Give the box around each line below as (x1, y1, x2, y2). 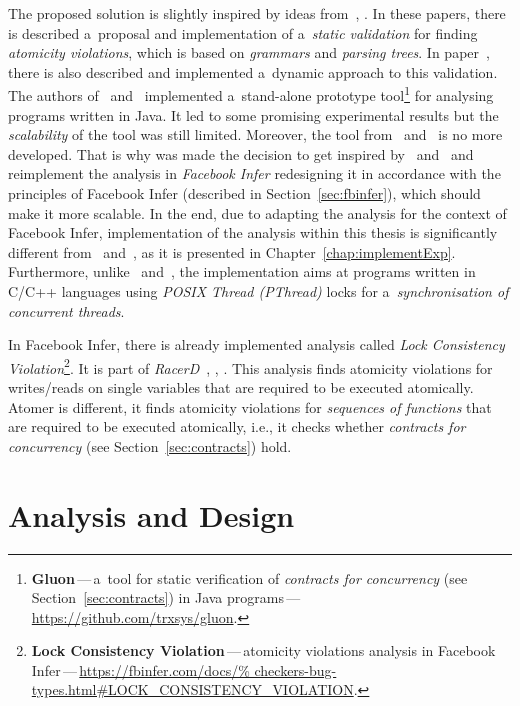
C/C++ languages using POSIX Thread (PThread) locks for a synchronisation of (8, 280, 509, 301)
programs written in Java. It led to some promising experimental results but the (8, 104, 499, 125)
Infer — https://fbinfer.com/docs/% (31, 659, 250, 680)
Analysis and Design (8, 494, 295, 535)
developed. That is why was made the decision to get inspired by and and (8, 143, 474, 164)
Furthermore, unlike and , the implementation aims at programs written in (8, 261, 476, 282)
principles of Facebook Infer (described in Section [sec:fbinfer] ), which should (8, 183, 481, 203)
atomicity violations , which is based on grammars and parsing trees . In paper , (8, 42, 490, 63)
